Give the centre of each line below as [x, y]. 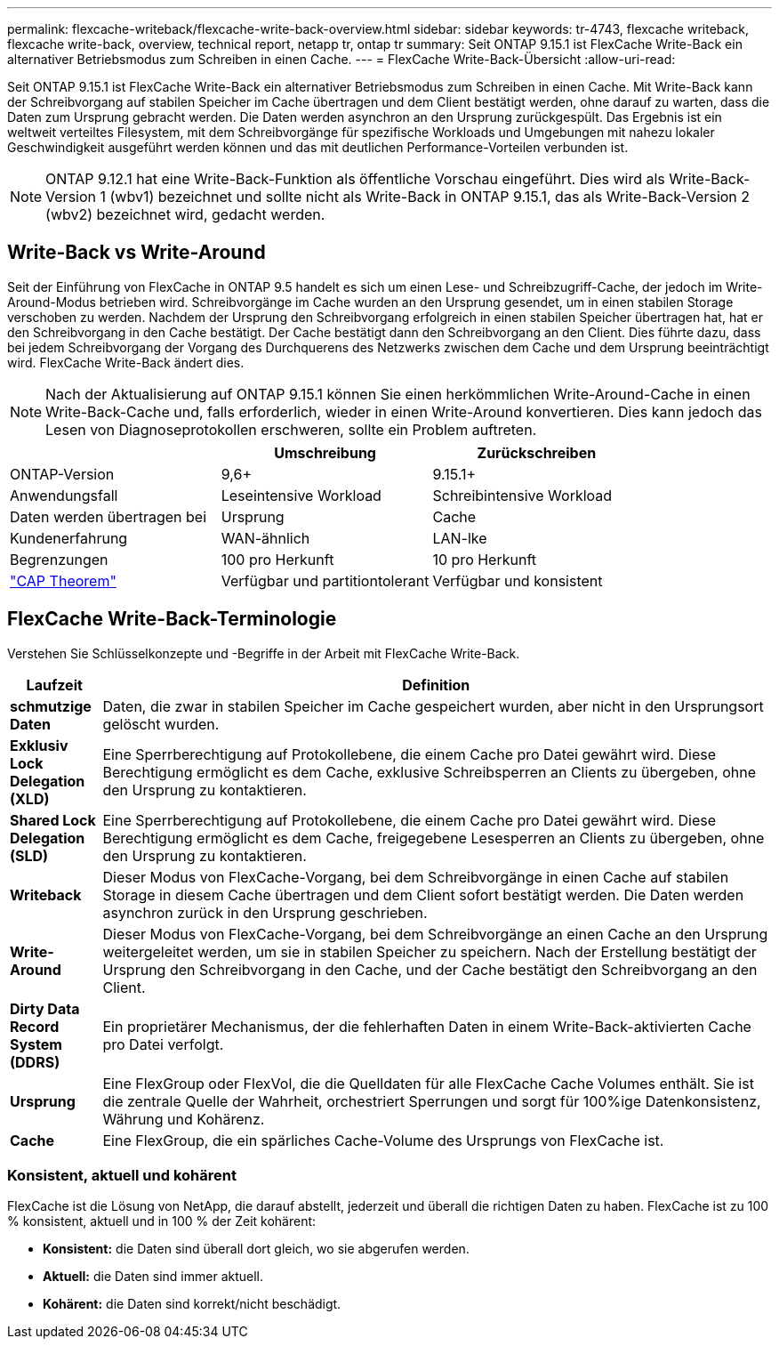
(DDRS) [35, 1062]
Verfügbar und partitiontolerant [325, 580]
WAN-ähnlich [265, 538]
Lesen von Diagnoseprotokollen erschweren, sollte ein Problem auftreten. [291, 429]
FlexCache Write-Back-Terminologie [172, 619]
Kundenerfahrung [69, 538]
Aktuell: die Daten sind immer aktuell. [153, 1277]
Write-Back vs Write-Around [137, 253]
